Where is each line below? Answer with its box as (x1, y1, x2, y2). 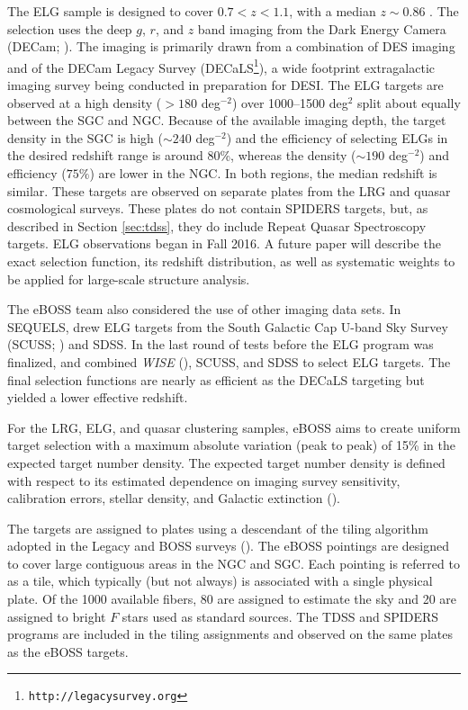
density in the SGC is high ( (7, 128, 163, 147)
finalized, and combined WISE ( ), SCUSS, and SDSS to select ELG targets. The (7, 352, 451, 371)
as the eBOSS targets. (7, 642, 129, 661)
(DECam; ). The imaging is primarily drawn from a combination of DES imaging (7, 37, 455, 56)
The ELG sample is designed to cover (7, 2, 213, 20)
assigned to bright (7, 607, 106, 625)
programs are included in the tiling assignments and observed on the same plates (7, 625, 453, 643)
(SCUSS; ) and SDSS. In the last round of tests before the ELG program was (7, 335, 434, 354)
